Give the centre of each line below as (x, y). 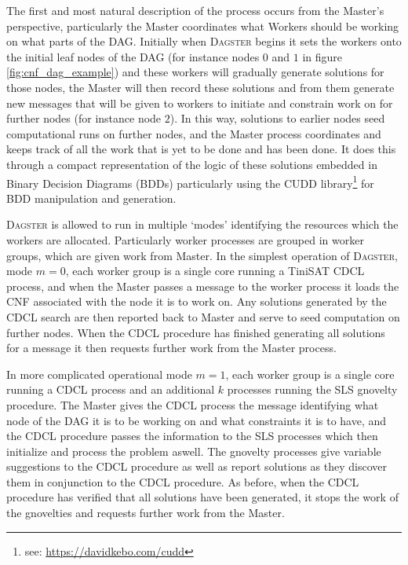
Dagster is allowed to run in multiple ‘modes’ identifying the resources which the (202, 224)
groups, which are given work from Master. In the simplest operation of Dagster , (202, 255)
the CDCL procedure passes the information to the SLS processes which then (192, 436)
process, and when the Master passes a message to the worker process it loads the (203, 286)
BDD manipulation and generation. (91, 198)
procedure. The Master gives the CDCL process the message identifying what (193, 404)
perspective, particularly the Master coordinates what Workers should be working (203, 26)
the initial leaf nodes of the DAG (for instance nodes (133, 56)
